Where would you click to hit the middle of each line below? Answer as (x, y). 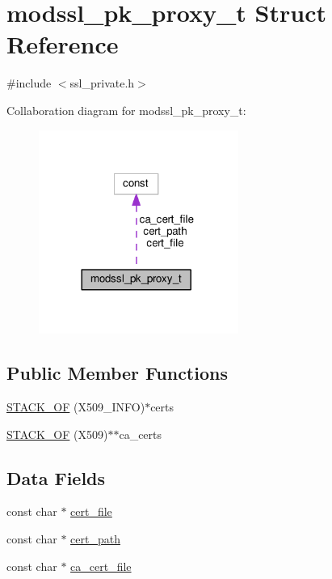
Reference (63, 44)
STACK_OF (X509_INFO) (76, 407)
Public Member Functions (117, 373)
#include (29, 83)
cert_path (95, 539)
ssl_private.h (102, 83)
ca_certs (141, 434)
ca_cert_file (101, 566)
